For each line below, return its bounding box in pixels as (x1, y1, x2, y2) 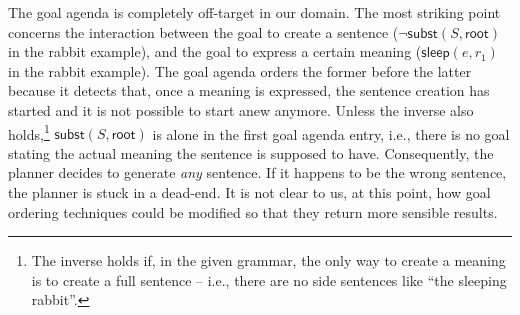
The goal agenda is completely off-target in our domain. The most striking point (8, 2, 501, 22)
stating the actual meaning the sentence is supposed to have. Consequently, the (8, 142, 494, 163)
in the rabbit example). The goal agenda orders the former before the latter (8, 60, 472, 81)
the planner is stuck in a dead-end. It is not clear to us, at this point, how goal (8, 182, 491, 202)
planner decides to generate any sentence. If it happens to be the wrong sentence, (8, 162, 507, 183)
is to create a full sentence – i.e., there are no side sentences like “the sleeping (31, 269, 507, 290)
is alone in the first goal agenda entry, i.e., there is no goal (152, 123, 510, 144)
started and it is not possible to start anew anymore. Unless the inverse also (8, 99, 474, 120)
